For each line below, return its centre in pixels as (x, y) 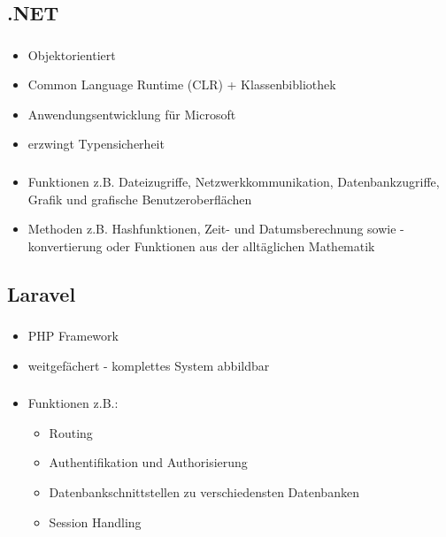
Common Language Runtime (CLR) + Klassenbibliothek (182, 84)
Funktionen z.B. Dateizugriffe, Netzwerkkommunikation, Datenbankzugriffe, (234, 181)
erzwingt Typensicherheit (96, 144)
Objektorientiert (72, 54)
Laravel (42, 293)
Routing (71, 432)
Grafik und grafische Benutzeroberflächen (140, 199)
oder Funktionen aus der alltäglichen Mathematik (241, 245)
